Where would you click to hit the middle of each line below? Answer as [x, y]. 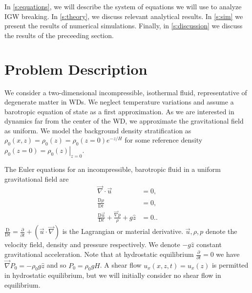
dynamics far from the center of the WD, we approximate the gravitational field [124, 121]
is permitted [230, 265]
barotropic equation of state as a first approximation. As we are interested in [119, 111]
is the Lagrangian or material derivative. [123, 231]
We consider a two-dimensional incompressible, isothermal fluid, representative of [126, 92]
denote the [221, 231]
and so [56, 265]
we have [228, 254]
